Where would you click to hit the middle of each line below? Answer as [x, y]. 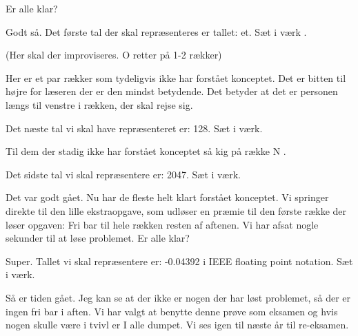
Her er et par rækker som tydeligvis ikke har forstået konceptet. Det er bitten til [176, 77]
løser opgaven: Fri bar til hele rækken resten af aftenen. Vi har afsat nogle [162, 224]
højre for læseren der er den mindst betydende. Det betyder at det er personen [172, 91]
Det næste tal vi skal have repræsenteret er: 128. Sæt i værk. [134, 128]
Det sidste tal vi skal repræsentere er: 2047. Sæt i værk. [123, 174]
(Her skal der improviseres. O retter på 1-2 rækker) [114, 55]
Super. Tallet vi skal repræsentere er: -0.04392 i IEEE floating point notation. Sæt [179, 261]
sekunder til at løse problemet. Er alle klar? [98, 238]
